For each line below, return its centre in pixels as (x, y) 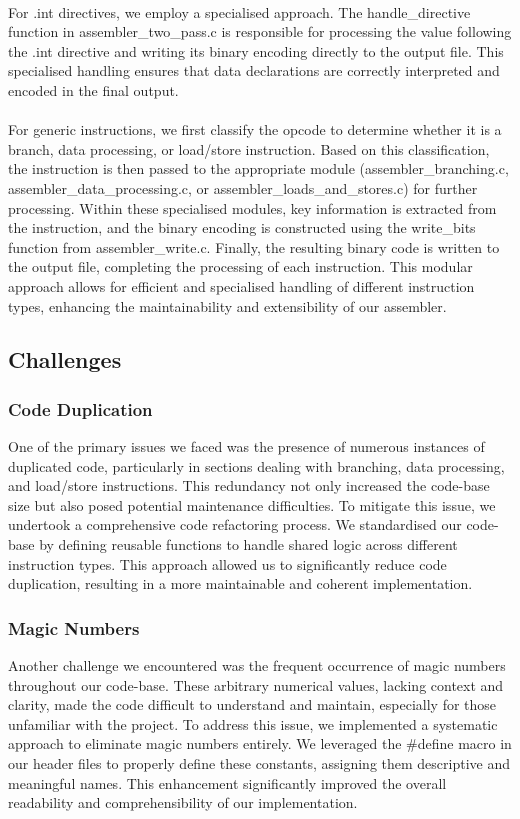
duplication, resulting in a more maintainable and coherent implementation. (240, 583)
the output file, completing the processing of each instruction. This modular (240, 266)
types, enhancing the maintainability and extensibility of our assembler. (227, 305)
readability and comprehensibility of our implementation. (183, 802)
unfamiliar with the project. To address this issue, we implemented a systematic (253, 723)
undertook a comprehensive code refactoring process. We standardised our (235, 524)
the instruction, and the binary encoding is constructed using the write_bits (242, 227)
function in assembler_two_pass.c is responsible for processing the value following (260, 31)
